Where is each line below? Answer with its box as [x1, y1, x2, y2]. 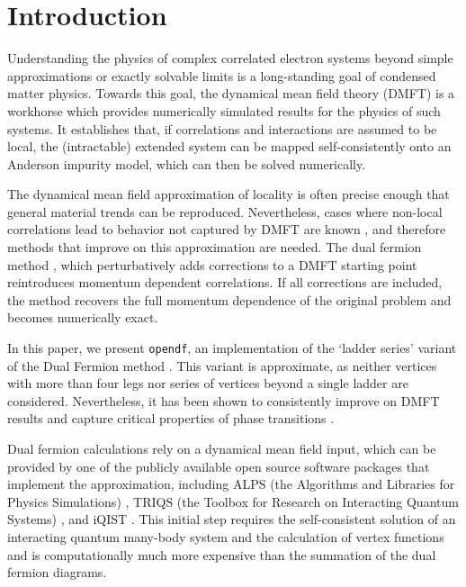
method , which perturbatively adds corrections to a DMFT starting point [7, 255, 417, 274]
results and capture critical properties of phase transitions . [7, 409, 335, 428]
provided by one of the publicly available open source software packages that [7, 456, 430, 475]
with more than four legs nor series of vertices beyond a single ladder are [7, 374, 408, 393]
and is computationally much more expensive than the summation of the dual [7, 545, 436, 564]
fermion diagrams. [7, 563, 107, 582]
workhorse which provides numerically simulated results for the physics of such [7, 101, 441, 120]
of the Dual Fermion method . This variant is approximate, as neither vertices [7, 356, 437, 375]
